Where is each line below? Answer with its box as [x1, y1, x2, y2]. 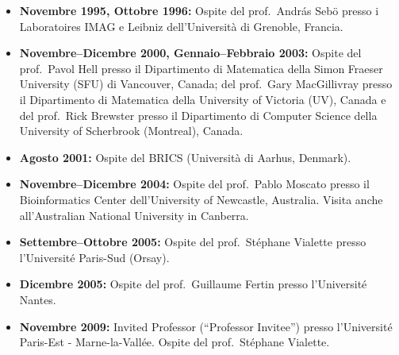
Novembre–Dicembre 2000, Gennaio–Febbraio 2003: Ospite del [19, 44, 362, 61]
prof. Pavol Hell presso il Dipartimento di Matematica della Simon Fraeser [19, 60, 383, 76]
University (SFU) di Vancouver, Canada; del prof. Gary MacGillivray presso [19, 75, 393, 92]
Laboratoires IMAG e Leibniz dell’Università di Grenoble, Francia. [19, 17, 343, 34]
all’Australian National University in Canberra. [19, 206, 249, 223]
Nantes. [19, 291, 56, 307]
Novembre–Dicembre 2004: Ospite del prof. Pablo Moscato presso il [19, 176, 370, 192]
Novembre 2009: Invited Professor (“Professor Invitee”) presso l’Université [19, 318, 393, 334]
